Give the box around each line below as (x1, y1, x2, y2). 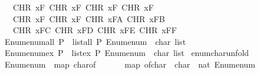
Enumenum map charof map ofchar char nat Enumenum (4, 58, 255, 70)
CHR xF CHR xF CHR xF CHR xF (12, 1, 154, 13)
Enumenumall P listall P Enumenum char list (4, 35, 186, 47)
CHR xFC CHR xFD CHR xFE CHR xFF (12, 24, 177, 36)
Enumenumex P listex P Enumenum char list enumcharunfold (4, 47, 249, 59)
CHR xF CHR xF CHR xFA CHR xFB (12, 12, 165, 24)
